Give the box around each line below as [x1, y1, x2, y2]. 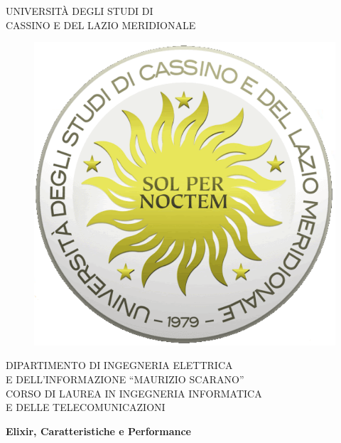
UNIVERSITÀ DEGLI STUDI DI [6, 4, 153, 18]
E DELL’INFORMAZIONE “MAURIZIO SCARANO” [6, 371, 244, 386]
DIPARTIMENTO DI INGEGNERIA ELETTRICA [6, 358, 233, 373]
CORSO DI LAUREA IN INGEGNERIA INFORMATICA [6, 385, 262, 400]
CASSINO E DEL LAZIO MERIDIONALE [6, 17, 196, 32]
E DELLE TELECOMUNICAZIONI [6, 400, 166, 415]
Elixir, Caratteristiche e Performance [6, 423, 191, 438]
